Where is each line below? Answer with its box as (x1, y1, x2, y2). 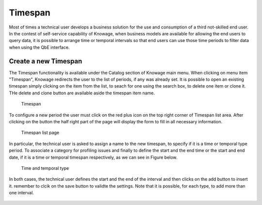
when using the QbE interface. (9, 44, 70, 50)
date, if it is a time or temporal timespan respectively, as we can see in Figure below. (9, 154, 178, 160)
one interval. (9, 190, 34, 196)
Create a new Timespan (9, 57, 82, 65)
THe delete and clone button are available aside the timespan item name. (9, 90, 155, 96)
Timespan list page (21, 130, 60, 135)
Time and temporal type (21, 165, 69, 171)
